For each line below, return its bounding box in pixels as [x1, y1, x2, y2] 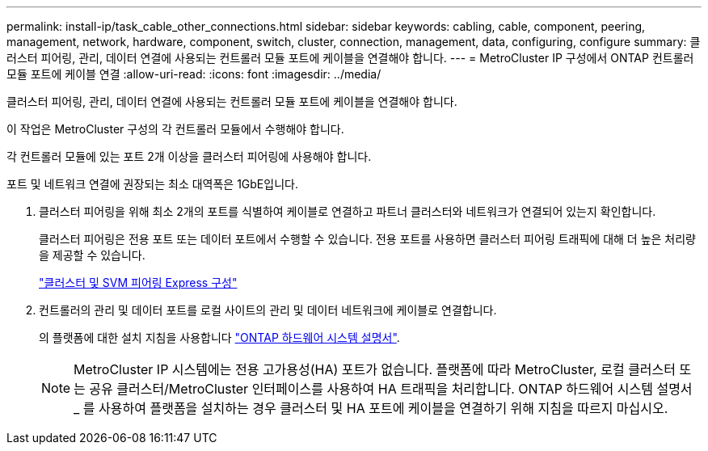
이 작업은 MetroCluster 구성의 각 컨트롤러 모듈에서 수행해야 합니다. [6, 122, 344, 136]
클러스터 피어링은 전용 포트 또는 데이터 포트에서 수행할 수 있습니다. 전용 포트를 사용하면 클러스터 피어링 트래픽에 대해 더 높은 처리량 [39, 232, 697, 246]
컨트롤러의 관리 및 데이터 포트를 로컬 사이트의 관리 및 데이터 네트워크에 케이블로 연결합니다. [39, 303, 497, 317]
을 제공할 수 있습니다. [39, 248, 145, 262]
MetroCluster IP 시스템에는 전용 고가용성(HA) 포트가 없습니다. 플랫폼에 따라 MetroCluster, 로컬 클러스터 [74, 361, 676, 377]
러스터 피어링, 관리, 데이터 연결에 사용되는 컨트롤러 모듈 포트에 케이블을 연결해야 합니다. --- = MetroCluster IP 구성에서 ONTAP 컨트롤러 [6, 51, 694, 65]
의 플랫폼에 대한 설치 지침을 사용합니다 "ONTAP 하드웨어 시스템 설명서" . [39, 331, 400, 344]
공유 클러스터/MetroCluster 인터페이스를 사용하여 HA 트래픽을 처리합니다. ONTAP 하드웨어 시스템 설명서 [89, 381, 693, 397]
